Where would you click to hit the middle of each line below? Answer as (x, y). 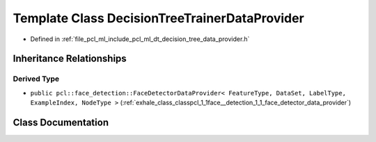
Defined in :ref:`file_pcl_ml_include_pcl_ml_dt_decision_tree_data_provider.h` (140, 39)
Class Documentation (61, 122)
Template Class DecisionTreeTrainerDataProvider (158, 18)
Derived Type (36, 79)
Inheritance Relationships (70, 59)
